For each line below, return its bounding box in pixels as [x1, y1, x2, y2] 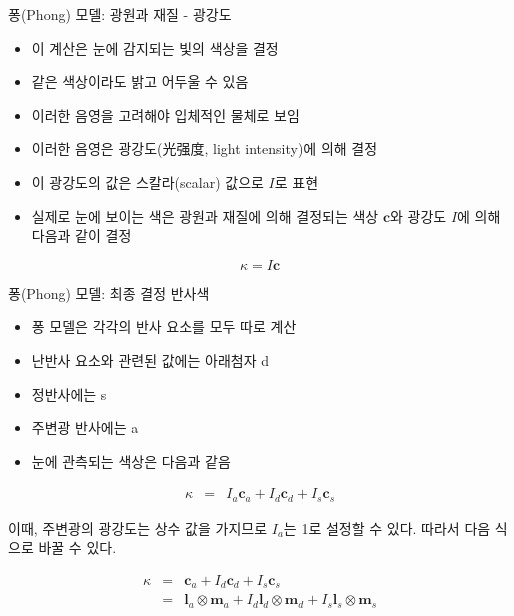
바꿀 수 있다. [38, 537, 117, 558]
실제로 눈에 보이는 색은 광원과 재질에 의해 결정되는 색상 [31, 205, 379, 226]
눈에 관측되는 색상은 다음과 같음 [31, 450, 231, 471]
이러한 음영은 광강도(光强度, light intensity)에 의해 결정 [31, 138, 378, 159]
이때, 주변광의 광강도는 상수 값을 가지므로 [8, 517, 268, 538]
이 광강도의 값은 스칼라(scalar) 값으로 [31, 171, 264, 192]
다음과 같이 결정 [31, 225, 132, 246]
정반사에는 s [31, 383, 107, 404]
